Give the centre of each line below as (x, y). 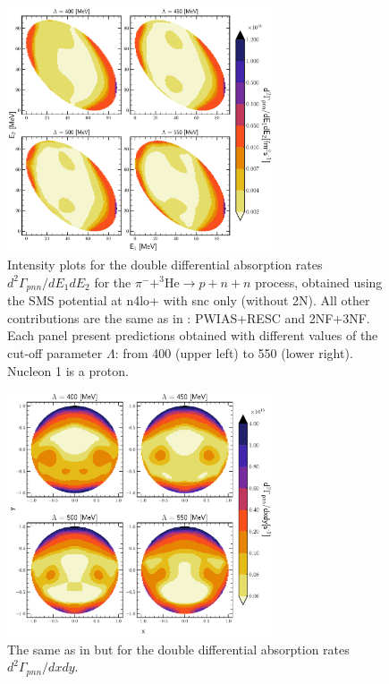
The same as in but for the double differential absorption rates (178, 649)
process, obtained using (319, 282)
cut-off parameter (55, 353)
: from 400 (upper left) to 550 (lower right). (234, 353)
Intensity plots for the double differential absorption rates (165, 265)
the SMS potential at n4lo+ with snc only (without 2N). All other (189, 300)
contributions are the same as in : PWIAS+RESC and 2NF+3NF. (189, 317)
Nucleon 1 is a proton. (68, 370)
